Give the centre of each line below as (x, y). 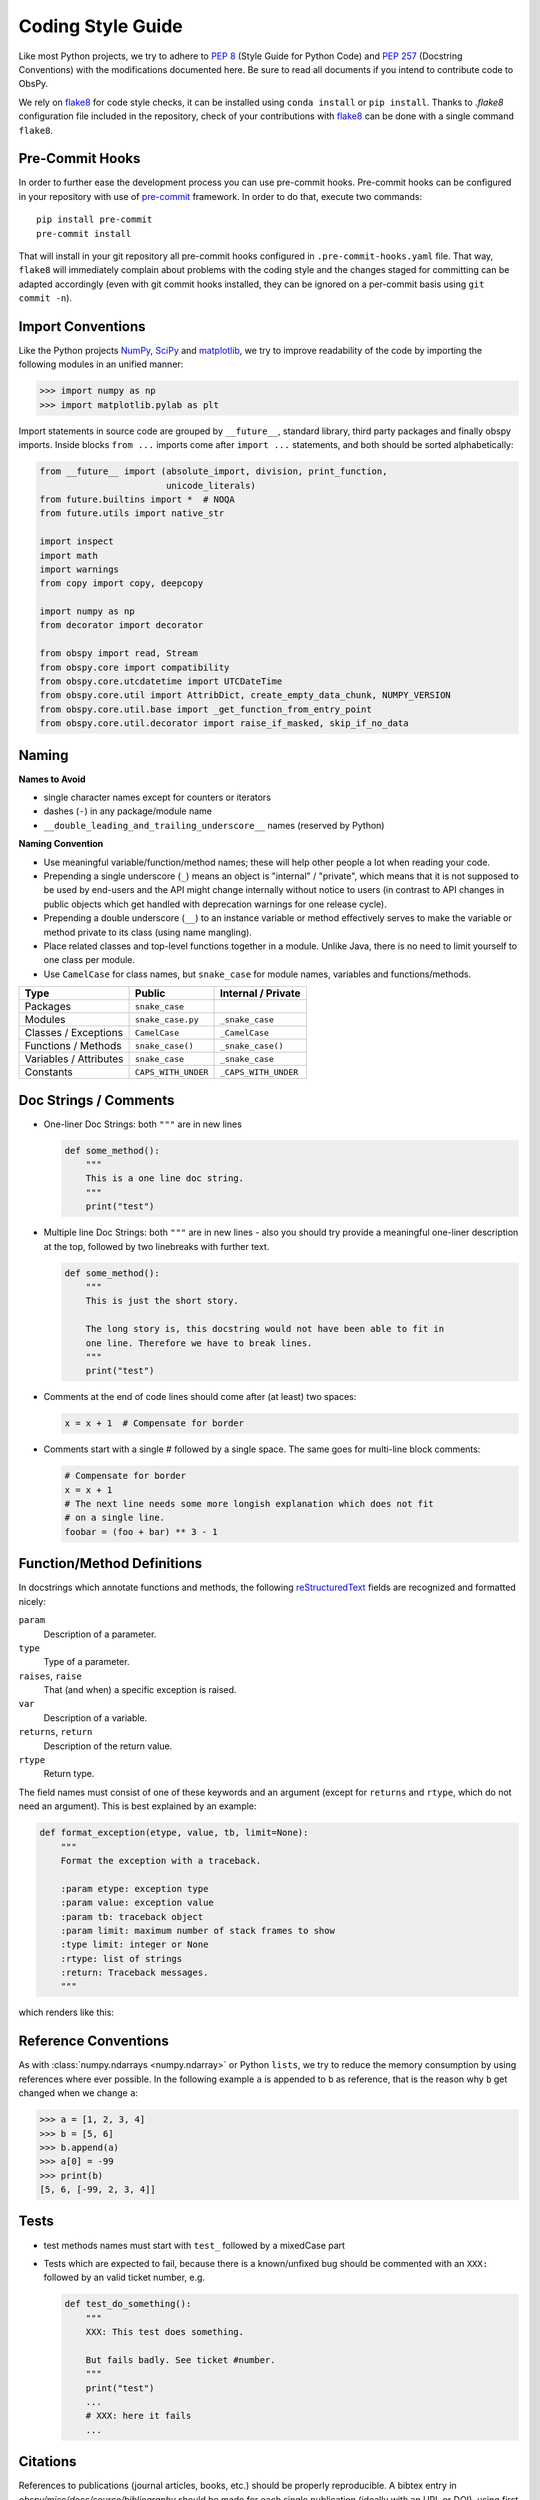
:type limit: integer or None (134, 1944)
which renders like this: (66, 2012)
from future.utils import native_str (132, 513)
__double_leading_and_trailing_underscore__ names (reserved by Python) (214, 825)
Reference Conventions (93, 2041)
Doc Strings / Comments (96, 1100)
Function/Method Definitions (110, 1563)
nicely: (32, 1601)
